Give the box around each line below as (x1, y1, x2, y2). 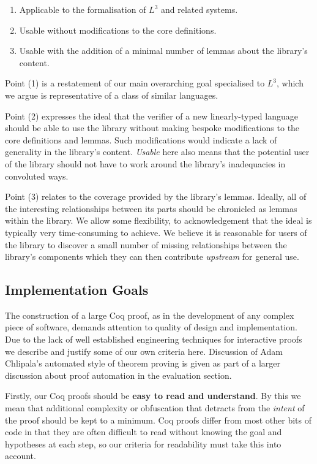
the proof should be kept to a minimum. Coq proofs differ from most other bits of (5, 413, 312, 426)
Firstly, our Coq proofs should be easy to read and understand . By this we (5, 389, 301, 402)
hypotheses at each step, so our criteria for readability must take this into (5, 437, 282, 450)
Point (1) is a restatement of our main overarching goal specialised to (5, 77, 265, 89)
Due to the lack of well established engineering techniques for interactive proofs (5, 333, 302, 346)
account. (5, 449, 36, 462)
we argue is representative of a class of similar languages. (5, 88, 218, 101)
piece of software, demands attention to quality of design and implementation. (5, 321, 297, 333)
